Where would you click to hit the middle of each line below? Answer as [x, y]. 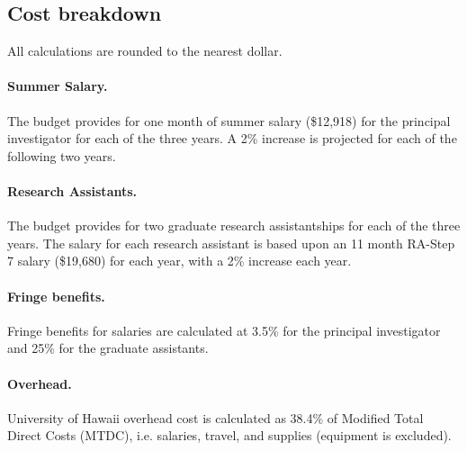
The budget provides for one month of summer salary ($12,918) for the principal [229, 120]
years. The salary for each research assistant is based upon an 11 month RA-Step [231, 243]
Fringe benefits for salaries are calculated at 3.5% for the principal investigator [224, 330]
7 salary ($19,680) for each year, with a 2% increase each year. [180, 261]
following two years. [62, 155]
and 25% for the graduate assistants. [108, 348]
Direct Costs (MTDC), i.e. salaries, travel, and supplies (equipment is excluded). [229, 435]
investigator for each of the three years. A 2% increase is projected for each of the [232, 138]
